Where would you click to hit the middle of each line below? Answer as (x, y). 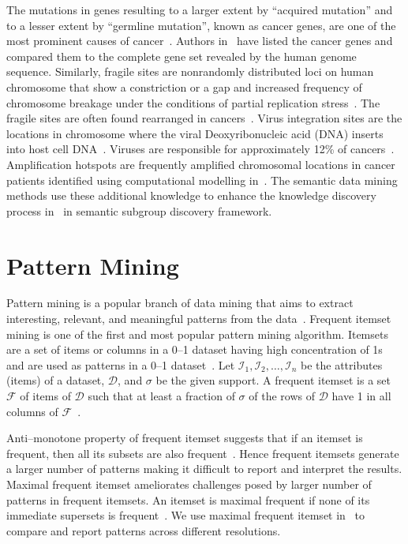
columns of (32, 411)
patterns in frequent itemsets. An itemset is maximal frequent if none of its (188, 499)
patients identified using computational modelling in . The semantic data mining (202, 180)
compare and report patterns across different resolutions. (144, 530)
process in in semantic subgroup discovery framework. (139, 210)
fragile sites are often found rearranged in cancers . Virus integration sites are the (204, 118)
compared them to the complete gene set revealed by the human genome (182, 56)
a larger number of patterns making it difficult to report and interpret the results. (204, 469)
